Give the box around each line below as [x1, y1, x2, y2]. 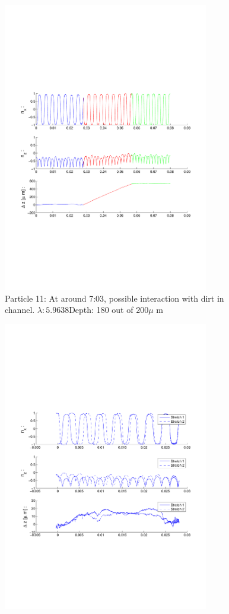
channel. [5, 303, 35, 316]
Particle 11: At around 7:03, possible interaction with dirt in [5, 292, 224, 304]
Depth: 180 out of [69, 303, 133, 316]
